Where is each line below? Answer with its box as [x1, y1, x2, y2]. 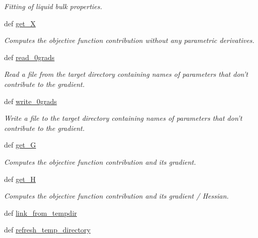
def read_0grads [4, 52, 55, 62]
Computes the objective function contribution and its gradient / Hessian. [4, 191, 229, 201]
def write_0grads [4, 96, 57, 106]
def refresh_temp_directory [4, 224, 91, 235]
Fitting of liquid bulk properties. [4, 1, 102, 11]
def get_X [4, 18, 36, 28]
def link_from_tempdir [4, 207, 77, 218]
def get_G [4, 139, 36, 150]
